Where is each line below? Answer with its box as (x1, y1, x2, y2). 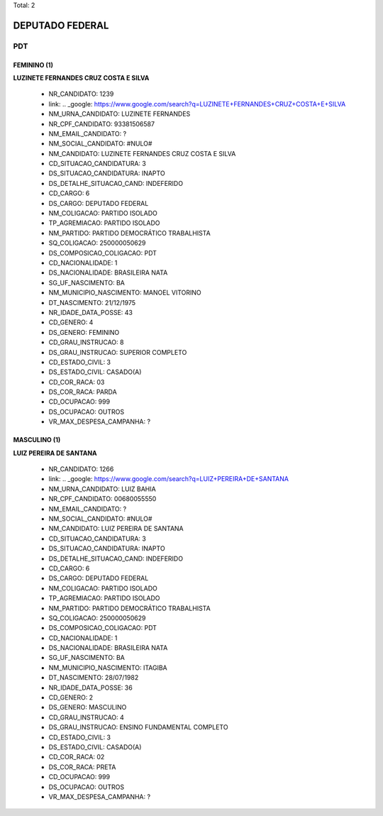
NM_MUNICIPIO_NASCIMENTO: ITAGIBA (48, 663, 168, 672)
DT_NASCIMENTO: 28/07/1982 (48, 673, 139, 682)
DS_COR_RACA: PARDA (48, 387, 117, 397)
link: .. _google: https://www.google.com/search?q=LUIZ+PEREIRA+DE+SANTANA (48, 475, 289, 483)
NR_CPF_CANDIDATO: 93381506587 (48, 119, 155, 128)
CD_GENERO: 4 (48, 318, 94, 326)
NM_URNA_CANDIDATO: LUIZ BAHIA (48, 485, 156, 493)
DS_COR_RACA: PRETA (48, 763, 116, 771)
